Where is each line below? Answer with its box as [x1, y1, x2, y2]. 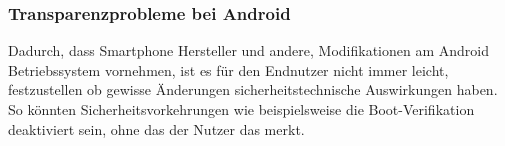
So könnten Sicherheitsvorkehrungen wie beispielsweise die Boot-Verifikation [8, 99, 475, 119]
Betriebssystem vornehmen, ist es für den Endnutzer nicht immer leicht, [8, 59, 449, 80]
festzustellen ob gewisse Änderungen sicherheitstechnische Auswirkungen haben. [8, 79, 498, 100]
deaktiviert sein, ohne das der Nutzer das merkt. [8, 118, 305, 139]
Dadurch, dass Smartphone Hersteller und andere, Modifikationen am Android [8, 40, 490, 61]
